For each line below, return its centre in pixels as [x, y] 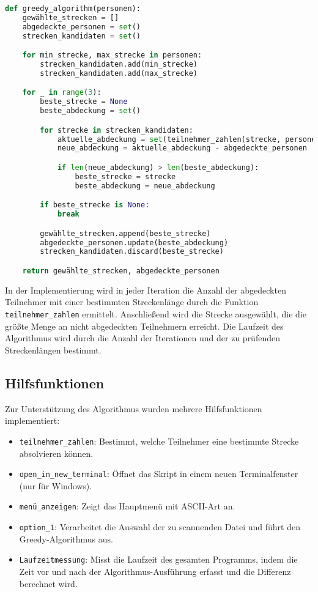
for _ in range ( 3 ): [62, 93]
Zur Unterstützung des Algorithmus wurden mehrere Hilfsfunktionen [134, 408]
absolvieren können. [56, 453]
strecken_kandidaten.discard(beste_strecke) [132, 252]
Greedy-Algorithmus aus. [66, 538]
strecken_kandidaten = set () [81, 36]
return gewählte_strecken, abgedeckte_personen [121, 271]
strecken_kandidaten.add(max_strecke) [119, 73]
